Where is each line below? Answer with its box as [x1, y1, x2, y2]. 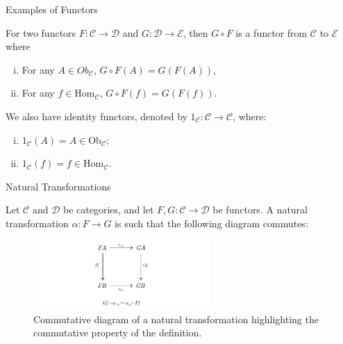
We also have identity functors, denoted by [6, 108, 187, 123]
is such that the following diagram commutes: [115, 215, 308, 230]
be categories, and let [63, 202, 154, 217]
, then [183, 25, 208, 40]
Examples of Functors [6, 2, 98, 16]
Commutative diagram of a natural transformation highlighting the [33, 311, 319, 326]
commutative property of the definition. [33, 325, 202, 340]
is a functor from [235, 25, 308, 40]
